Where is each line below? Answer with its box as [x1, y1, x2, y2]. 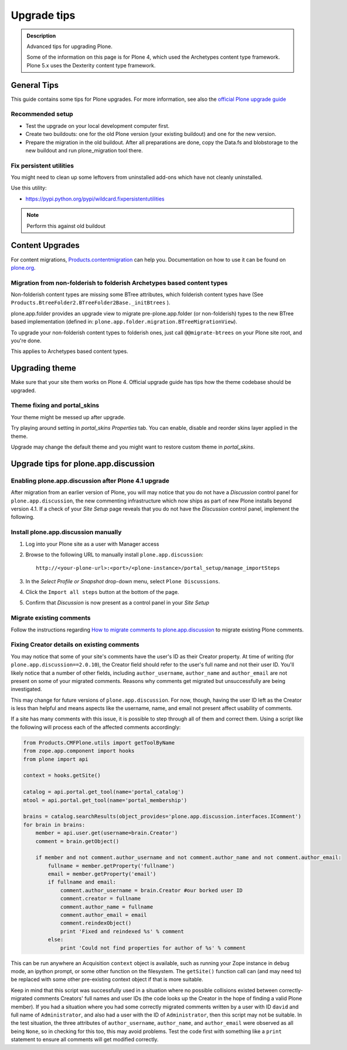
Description [26, 32, 56, 39]
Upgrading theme [11, 363, 76, 373]
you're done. [11, 337, 42, 344]
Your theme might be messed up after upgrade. [11, 413, 125, 420]
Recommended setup [11, 110, 73, 118]
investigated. [11, 686, 42, 693]
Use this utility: [11, 185, 47, 192]
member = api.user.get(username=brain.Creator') [35, 830, 178, 837]
